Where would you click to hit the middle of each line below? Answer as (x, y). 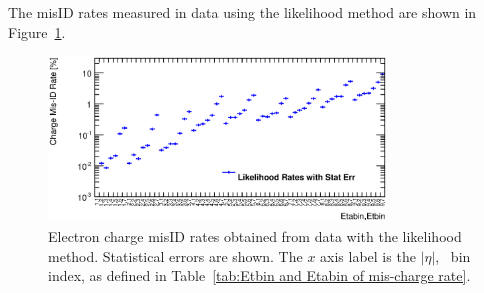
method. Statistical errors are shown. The (175, 255)
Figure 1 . (37, 31)
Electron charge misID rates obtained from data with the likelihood (255, 236)
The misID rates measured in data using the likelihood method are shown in (242, 12)
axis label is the (368, 255)
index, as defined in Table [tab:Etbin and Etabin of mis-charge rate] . (259, 275)
